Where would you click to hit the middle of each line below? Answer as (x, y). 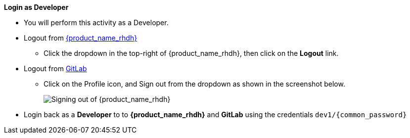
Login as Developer (36, 7)
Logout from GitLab (55, 69)
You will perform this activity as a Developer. (96, 23)
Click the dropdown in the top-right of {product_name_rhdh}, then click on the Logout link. (191, 53)
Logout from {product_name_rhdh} (81, 38)
